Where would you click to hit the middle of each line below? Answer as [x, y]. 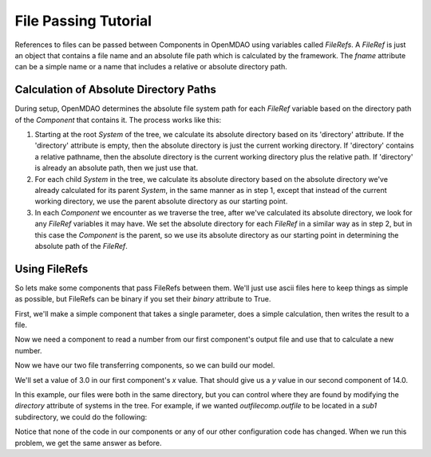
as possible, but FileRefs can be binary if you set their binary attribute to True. [143, 299]
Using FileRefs [51, 268]
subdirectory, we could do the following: [81, 417]
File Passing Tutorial [83, 21]
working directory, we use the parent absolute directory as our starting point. [161, 201]
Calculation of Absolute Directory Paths [116, 90]
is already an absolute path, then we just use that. [117, 168]
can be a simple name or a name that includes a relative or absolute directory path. [151, 67]
